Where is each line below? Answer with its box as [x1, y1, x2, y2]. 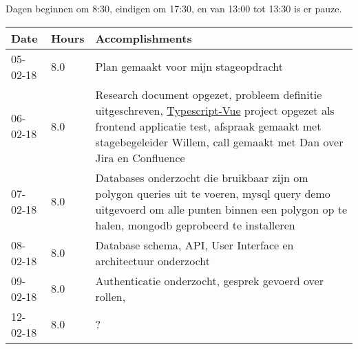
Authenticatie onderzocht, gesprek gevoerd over [95, 272, 324, 289]
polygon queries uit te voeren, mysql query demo [95, 185, 330, 201]
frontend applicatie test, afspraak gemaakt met [95, 117, 322, 134]
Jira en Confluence [95, 149, 185, 166]
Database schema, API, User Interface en [95, 236, 294, 253]
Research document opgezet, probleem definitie [95, 86, 322, 102]
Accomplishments [95, 30, 192, 46]
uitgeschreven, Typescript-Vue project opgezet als [95, 102, 335, 118]
